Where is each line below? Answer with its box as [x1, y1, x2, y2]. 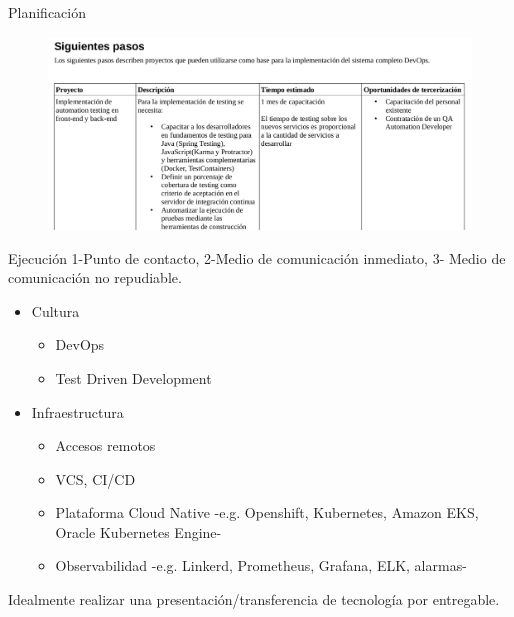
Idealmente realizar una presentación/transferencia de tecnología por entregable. [8, 589, 500, 610]
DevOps [55, 334, 105, 355]
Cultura [31, 300, 80, 321]
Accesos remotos [55, 435, 156, 456]
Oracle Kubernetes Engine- [55, 521, 222, 542]
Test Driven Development [55, 367, 212, 388]
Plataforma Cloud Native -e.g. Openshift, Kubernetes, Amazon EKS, [55, 502, 479, 523]
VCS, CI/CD [55, 468, 136, 489]
